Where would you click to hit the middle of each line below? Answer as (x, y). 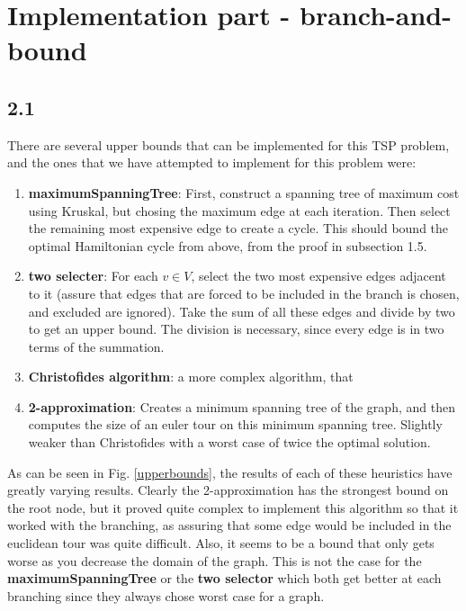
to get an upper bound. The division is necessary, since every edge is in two (236, 329)
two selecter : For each (93, 276)
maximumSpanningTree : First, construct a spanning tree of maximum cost (244, 192)
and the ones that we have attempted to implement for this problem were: (212, 162)
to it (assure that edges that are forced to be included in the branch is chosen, (244, 293)
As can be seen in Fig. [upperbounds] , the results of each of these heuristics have (230, 472)
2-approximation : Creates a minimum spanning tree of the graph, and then (242, 406)
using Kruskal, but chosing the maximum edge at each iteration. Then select (239, 210)
